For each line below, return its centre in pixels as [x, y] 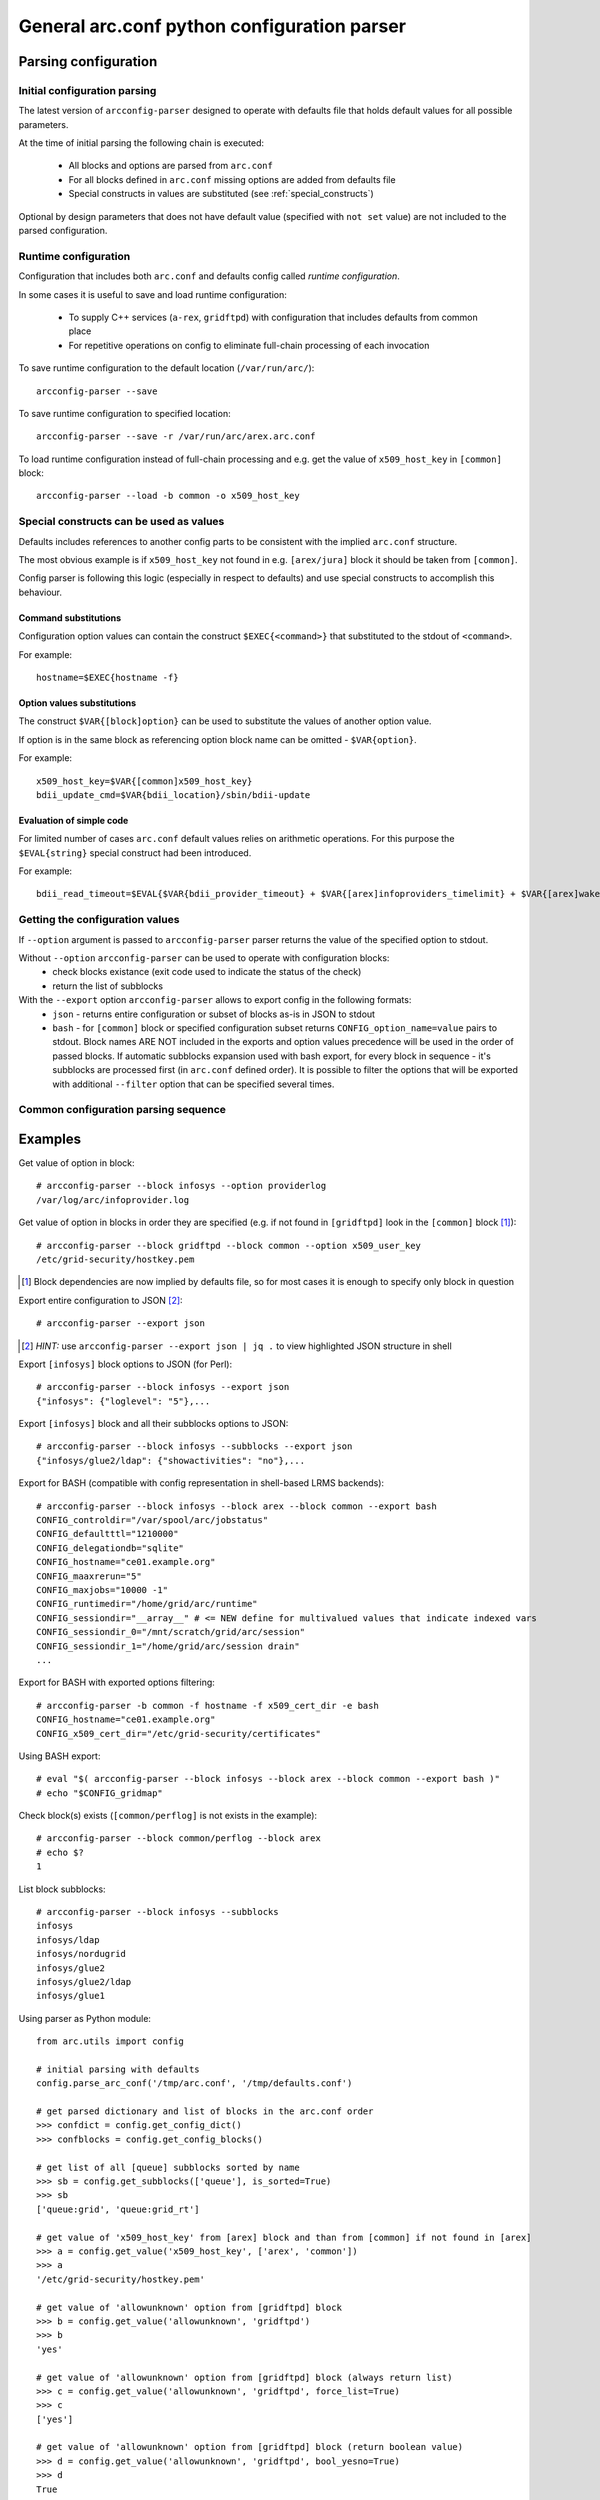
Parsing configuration [88, 61]
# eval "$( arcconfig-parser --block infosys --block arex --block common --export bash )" [268, 1779]
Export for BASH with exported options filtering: [116, 1682]
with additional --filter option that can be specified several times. [193, 1084]
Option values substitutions [77, 702]
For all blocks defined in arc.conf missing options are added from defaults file [232, 179]
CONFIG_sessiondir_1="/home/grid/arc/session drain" [168, 1646]
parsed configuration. [63, 231]
